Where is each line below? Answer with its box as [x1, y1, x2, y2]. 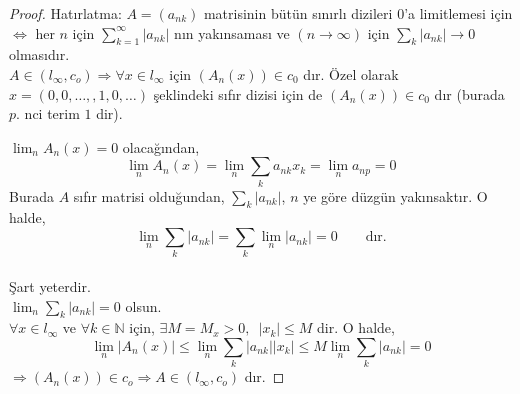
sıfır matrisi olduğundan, [73, 185, 225, 206]
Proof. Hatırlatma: [9, 3, 122, 23]
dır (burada [434, 83, 505, 104]
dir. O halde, [317, 317, 395, 338]
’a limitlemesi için [404, 3, 513, 23]
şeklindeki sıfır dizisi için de [153, 83, 323, 104]
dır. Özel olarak [303, 63, 399, 84]
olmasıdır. [9, 44, 70, 65]
